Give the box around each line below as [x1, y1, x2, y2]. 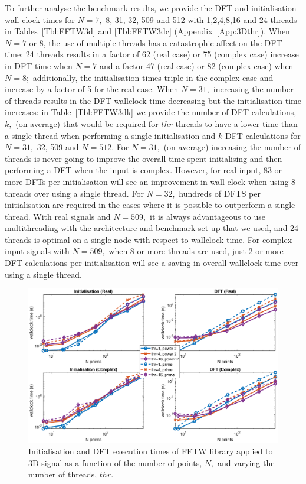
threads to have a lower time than [175, 117, 298, 129]
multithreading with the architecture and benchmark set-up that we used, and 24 [5, 222, 299, 234]
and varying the [217, 456, 275, 469]
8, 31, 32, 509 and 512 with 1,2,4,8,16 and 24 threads [106, 13, 297, 25]
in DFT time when [5, 59, 73, 72]
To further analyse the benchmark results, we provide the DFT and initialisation [5, 2, 297, 14]
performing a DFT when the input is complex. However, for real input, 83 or [5, 164, 282, 176]
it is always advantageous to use [150, 210, 265, 222]
